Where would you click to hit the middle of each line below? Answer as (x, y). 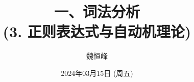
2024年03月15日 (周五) (97, 73)
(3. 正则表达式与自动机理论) (97, 31)
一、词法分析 (97, 11)
